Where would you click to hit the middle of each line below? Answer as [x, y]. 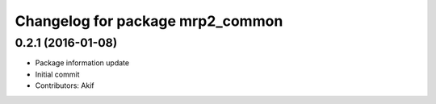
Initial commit [57, 74]
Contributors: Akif [65, 85]
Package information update [82, 63]
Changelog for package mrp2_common [149, 21]
